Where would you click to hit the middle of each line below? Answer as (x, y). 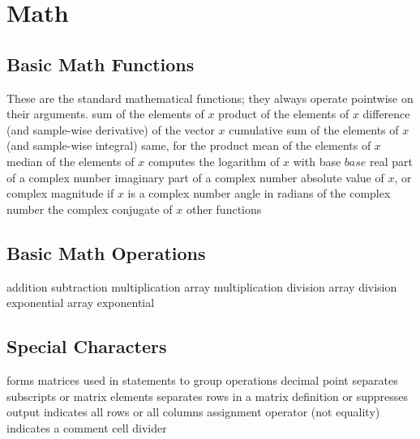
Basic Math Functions (101, 64)
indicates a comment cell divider (87, 427)
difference (386, 114)
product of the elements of (284, 114)
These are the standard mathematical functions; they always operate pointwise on (210, 98)
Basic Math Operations (106, 252)
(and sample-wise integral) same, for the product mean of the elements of (189, 145)
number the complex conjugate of (90, 209)
